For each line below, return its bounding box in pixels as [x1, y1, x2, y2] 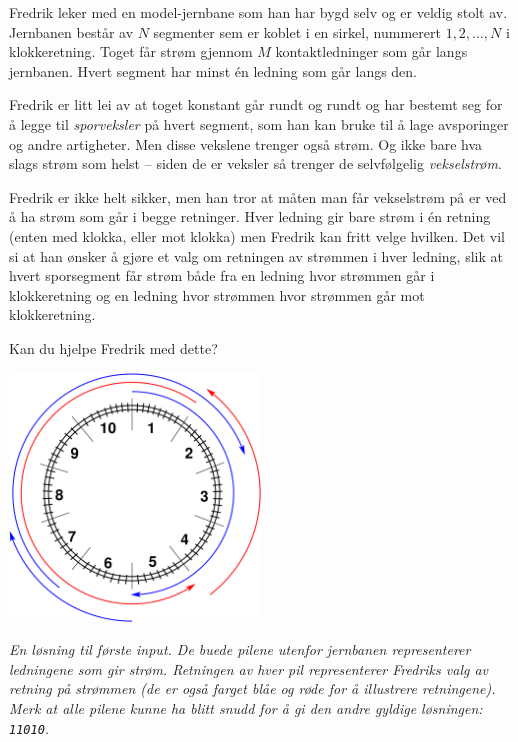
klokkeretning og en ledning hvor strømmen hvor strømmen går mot [9, 284, 425, 305]
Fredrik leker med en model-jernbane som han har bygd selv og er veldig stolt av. [9, 2, 508, 22]
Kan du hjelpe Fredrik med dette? [9, 337, 218, 358]
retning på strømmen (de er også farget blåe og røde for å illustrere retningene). [9, 678, 496, 699]
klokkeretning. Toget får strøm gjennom [9, 41, 253, 62]
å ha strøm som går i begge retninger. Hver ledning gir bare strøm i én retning [9, 206, 491, 227]
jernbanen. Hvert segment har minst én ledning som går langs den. [9, 60, 418, 81]
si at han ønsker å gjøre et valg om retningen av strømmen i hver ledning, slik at [9, 245, 503, 266]
